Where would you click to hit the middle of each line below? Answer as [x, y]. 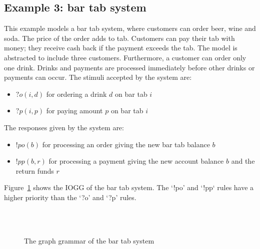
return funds [35, 170]
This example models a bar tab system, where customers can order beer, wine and [130, 28]
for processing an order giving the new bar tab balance [126, 144]
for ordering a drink [76, 94]
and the [243, 161]
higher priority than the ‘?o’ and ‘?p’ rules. [70, 197]
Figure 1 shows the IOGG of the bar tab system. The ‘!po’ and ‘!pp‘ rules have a [129, 187]
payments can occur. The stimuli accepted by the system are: [98, 77]
